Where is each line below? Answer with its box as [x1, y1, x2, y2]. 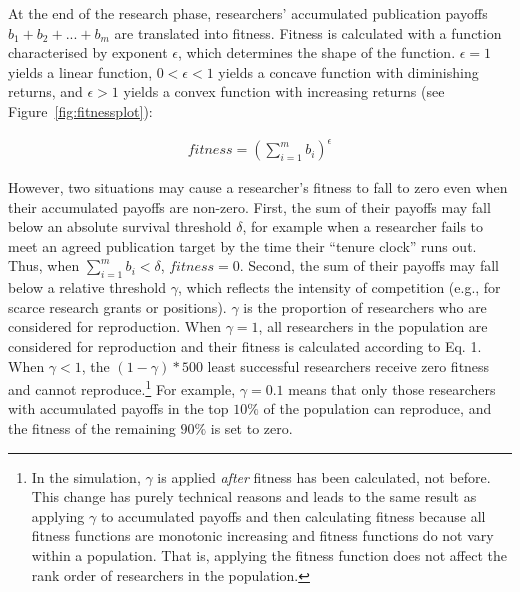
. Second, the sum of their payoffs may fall [239, 255, 499, 276]
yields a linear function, [8, 61, 153, 82]
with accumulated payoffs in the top [8, 398, 229, 419]
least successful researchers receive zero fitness [207, 355, 490, 376]
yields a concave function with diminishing [218, 61, 479, 82]
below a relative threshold [8, 277, 167, 298]
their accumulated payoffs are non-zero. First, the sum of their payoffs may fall [8, 196, 491, 217]
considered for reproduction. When [8, 316, 221, 337]
